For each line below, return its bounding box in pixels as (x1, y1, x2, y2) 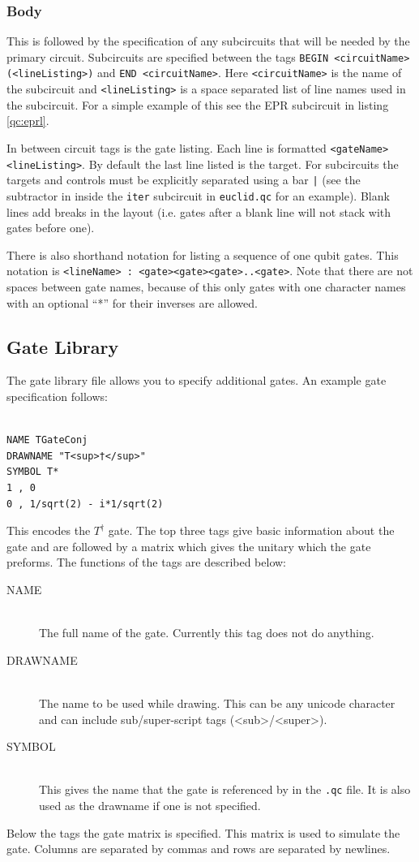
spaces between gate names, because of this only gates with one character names (6, 278, 406, 295)
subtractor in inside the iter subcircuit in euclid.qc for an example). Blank (6, 187, 390, 204)
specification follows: (6, 388, 108, 405)
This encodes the (6, 522, 91, 539)
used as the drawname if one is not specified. (39, 796, 261, 813)
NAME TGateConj (6, 434, 88, 446)
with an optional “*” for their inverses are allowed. (6, 294, 258, 311)
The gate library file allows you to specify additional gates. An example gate (6, 372, 387, 389)
